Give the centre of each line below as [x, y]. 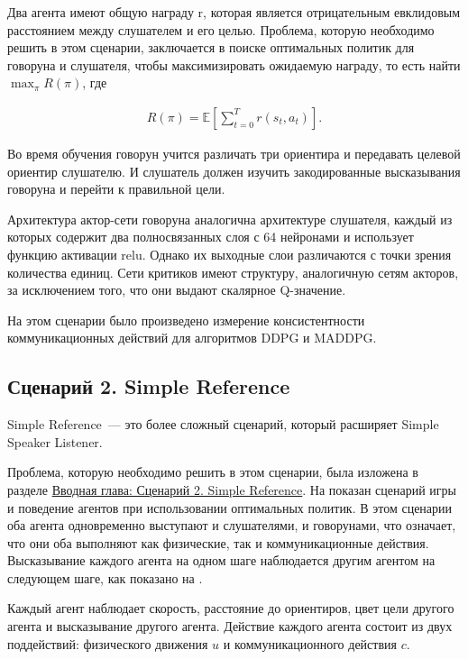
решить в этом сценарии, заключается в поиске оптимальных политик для [211, 47]
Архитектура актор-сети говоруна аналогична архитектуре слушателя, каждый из [230, 219]
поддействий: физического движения [108, 643]
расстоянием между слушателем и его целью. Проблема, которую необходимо [221, 29]
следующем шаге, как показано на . [105, 577]
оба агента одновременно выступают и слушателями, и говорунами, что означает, [232, 525]
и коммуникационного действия [310, 643]
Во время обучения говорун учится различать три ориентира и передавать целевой [234, 153]
